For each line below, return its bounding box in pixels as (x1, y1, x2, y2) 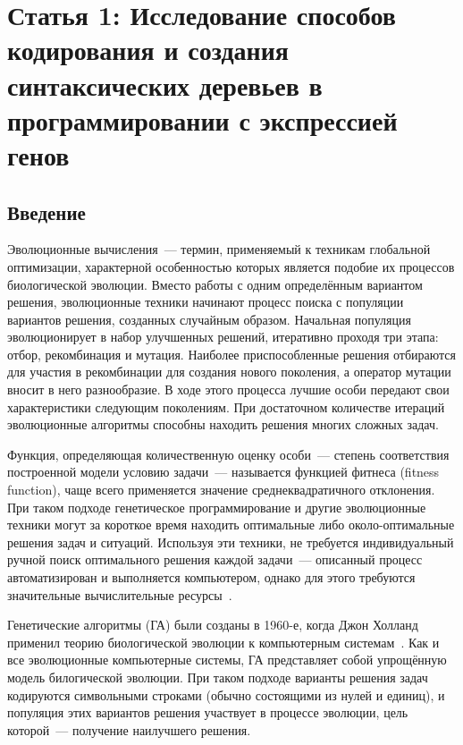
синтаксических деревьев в (7, 66, 323, 103)
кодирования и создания (7, 31, 289, 68)
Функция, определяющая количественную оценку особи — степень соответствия (7, 444, 450, 463)
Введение (7, 198, 86, 225)
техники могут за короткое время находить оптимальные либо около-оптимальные (7, 515, 455, 534)
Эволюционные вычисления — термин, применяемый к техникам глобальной (7, 240, 431, 258)
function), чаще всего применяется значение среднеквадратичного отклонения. (7, 480, 435, 499)
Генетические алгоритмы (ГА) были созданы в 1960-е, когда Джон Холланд (7, 615, 418, 634)
